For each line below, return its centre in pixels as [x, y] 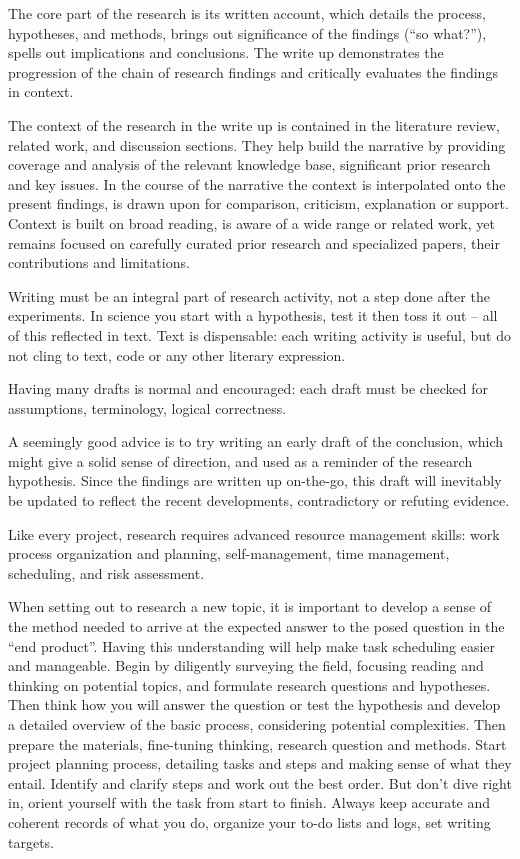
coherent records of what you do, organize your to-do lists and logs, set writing [249, 821]
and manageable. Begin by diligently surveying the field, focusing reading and [246, 665]
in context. [41, 91]
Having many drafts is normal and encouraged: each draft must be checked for [248, 388]
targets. [31, 841]
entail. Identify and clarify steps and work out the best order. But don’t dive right [260, 782]
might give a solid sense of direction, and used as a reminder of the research [240, 460]
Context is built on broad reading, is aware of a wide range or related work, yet [251, 222]
